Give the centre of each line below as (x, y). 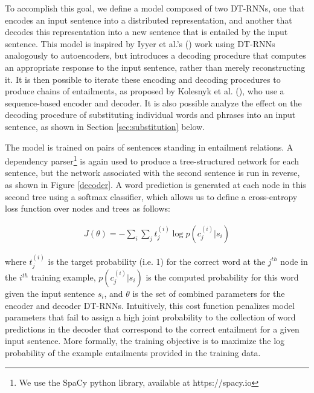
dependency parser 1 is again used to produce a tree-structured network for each (152, 160)
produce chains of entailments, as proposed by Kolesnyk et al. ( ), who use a (145, 91)
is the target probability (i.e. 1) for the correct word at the (157, 261)
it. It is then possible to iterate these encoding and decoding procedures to (143, 79)
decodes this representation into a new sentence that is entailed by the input (146, 32)
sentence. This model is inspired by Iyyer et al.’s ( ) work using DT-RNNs (140, 43)
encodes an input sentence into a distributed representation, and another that (149, 20)
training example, (63, 277)
